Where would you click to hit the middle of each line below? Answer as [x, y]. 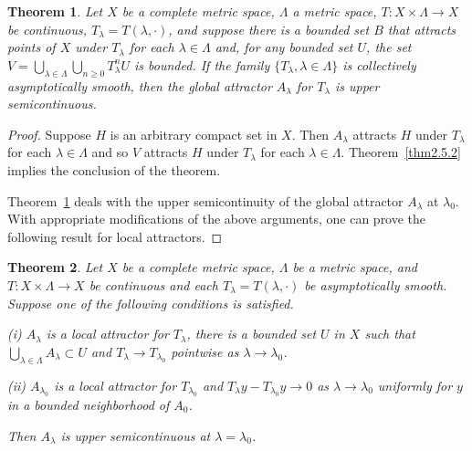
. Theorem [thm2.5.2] [401, 152]
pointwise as [205, 351]
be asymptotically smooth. [376, 284]
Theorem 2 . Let [55, 267]
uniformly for [415, 385]
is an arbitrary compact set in [194, 134]
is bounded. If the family [202, 64]
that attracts [422, 29]
